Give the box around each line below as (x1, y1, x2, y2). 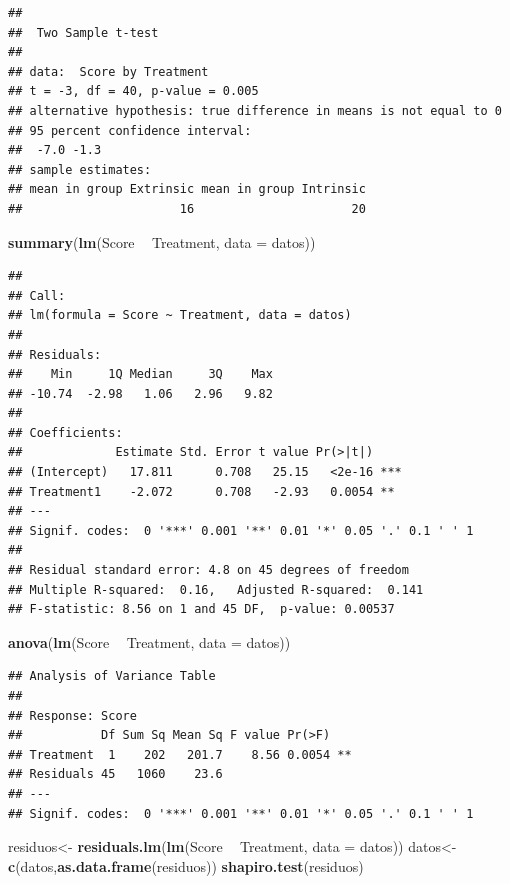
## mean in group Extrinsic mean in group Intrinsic (8, 182, 366, 197)
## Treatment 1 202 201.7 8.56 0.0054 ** (8, 747, 352, 762)
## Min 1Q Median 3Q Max (8, 367, 273, 382)
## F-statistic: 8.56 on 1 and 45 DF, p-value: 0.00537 (8, 602, 395, 617)
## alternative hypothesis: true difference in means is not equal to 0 (8, 103, 502, 118)
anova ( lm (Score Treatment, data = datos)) (8, 631, 291, 652)
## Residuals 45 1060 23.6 (8, 767, 223, 782)
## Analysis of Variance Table (8, 669, 216, 684)
